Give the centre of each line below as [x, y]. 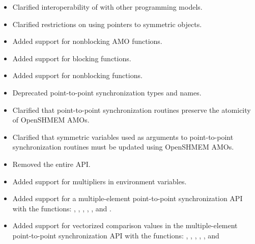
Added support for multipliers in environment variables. [100, 181]
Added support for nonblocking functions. [77, 75]
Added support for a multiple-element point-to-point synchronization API [127, 198]
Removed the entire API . [51, 164]
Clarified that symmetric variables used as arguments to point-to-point [123, 137]
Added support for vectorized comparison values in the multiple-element [125, 225]
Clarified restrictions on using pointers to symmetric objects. [107, 24]
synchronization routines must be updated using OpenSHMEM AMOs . [123, 147]
